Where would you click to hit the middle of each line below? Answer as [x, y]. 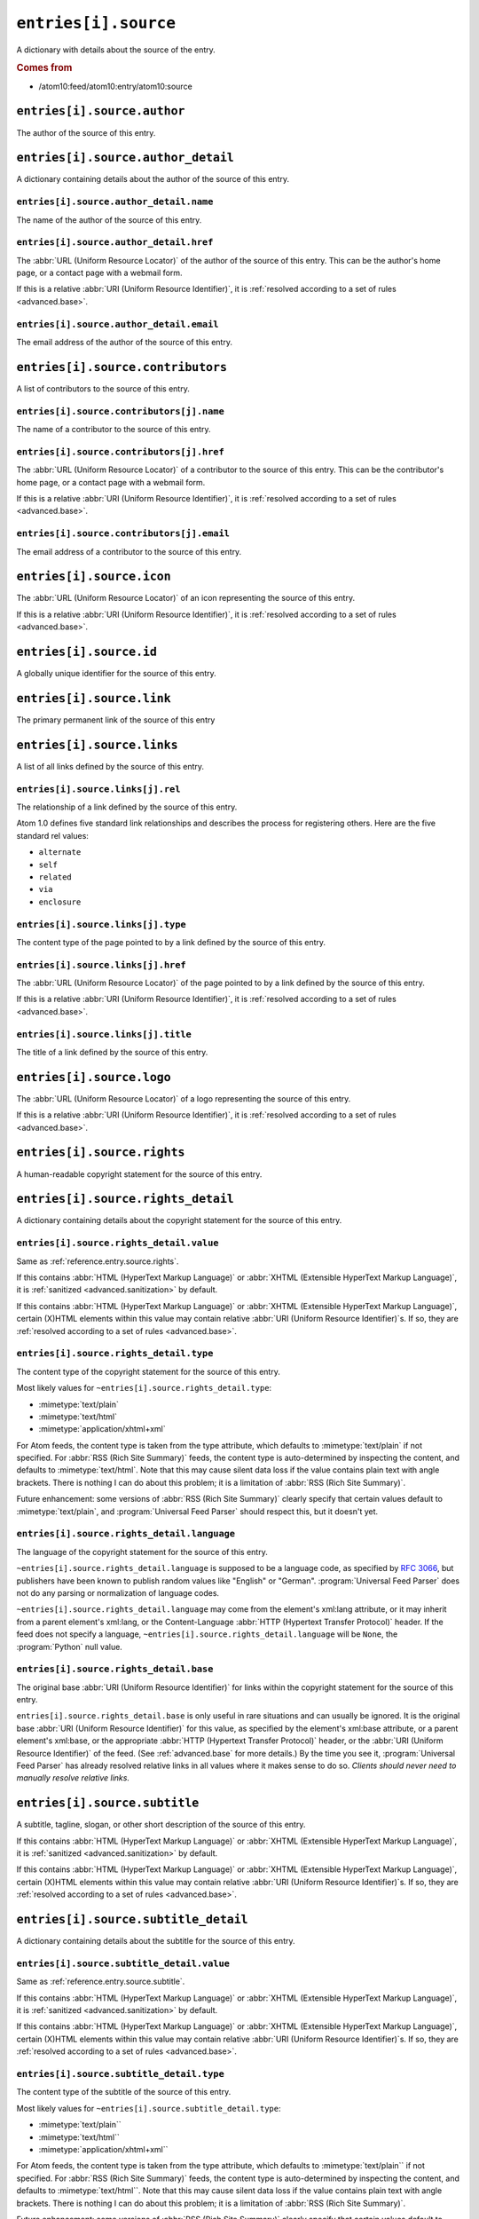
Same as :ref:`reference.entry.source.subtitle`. [101, 1982]
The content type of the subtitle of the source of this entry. [124, 2092]
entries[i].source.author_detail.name [115, 202]
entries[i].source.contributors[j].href [121, 451]
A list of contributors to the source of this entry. [103, 388]
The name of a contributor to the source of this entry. [114, 430]
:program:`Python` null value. [70, 1646]
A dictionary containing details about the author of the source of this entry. [153, 179]
